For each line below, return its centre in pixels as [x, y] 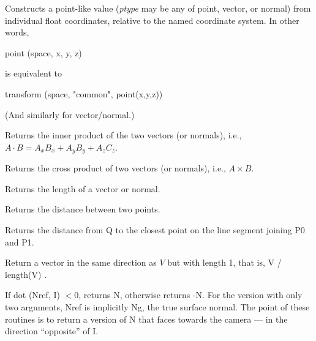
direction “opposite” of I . [52, 331]
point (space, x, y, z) [43, 52]
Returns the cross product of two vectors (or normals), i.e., [115, 168]
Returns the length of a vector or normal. [83, 188]
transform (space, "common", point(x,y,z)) [84, 93]
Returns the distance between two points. [83, 209]
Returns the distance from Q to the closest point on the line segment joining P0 [155, 229]
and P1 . [20, 242]
